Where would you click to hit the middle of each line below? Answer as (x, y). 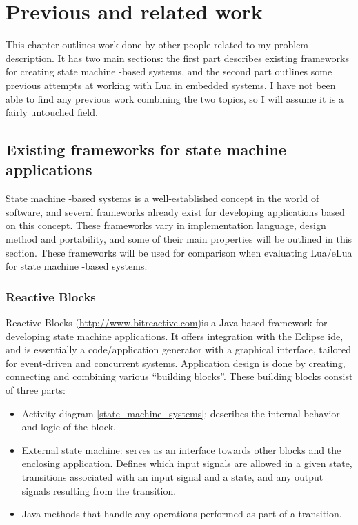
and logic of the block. (69, 427)
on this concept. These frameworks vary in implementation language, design (166, 225)
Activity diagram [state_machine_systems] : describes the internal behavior (181, 413)
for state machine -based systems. (77, 266)
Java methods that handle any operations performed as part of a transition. (182, 514)
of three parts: (36, 390)
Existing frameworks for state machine (146, 149)
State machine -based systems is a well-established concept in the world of (162, 198)
